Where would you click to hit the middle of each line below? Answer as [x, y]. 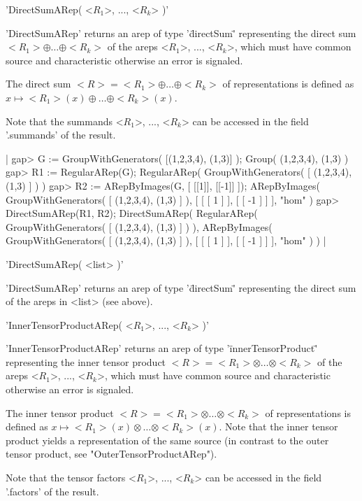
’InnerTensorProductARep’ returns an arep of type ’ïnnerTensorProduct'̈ [162, 348]
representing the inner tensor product [86, 361]
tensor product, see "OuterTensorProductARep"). [111, 454]
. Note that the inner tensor [278, 426]
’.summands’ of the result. [61, 135]
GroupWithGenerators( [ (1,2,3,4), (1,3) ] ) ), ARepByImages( [139, 226]
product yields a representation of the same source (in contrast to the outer [167, 440]
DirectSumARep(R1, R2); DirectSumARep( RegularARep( [132, 213]
